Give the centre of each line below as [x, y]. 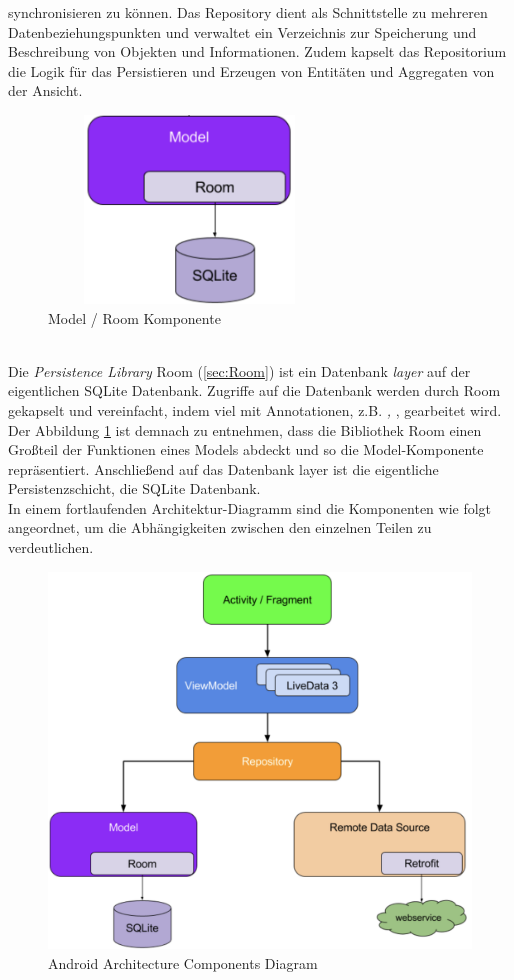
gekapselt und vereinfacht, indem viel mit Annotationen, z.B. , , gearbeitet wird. [255, 409]
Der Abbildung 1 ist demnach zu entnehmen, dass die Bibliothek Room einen [245, 429]
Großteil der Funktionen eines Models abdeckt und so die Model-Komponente [246, 449]
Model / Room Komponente [134, 317]
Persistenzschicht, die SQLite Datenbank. [134, 488]
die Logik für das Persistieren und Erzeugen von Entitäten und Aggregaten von [251, 70]
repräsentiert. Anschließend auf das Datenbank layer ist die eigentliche [223, 468]
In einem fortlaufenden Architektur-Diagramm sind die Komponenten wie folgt [250, 507]
